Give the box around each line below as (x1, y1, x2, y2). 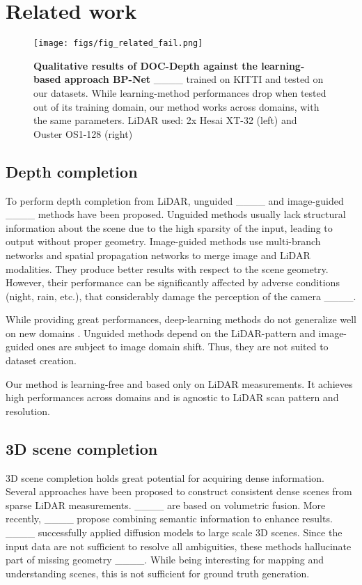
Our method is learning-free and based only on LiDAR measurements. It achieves (6, 376, 353, 391)
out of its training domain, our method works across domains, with (33, 99, 320, 114)
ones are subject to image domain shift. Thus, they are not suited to (37, 339, 329, 354)
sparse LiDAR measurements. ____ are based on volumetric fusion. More (6, 497, 326, 512)
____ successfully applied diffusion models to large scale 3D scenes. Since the (6, 525, 343, 540)
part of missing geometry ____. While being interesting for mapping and (6, 552, 324, 567)
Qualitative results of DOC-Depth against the (33, 58, 258, 72)
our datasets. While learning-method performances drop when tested (33, 85, 326, 100)
